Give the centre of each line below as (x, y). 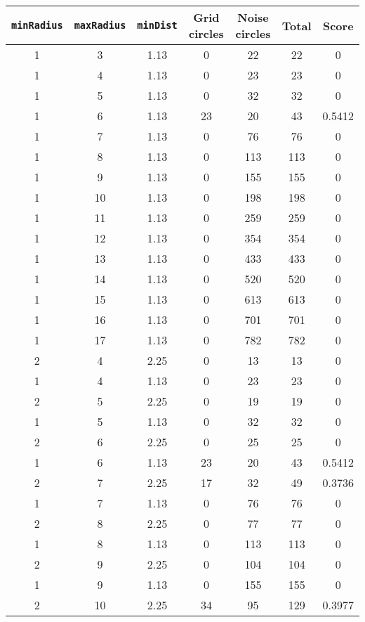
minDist (157, 25)
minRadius (37, 25)
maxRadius (100, 25)
